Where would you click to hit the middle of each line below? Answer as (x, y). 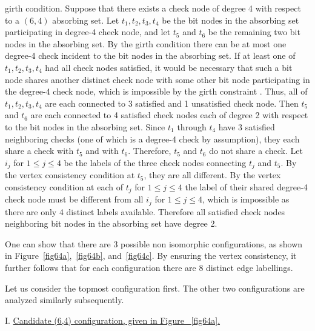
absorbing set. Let (86, 20)
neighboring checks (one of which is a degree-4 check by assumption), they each (152, 139)
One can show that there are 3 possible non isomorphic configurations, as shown (154, 243)
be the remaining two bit (254, 32)
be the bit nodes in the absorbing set (230, 20)
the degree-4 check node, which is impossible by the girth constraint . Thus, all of (156, 91)
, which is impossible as (246, 199)
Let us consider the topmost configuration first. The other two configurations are (155, 288)
